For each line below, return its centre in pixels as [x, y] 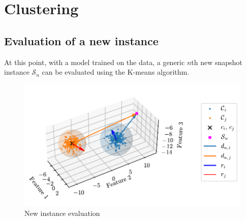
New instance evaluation [62, 213]
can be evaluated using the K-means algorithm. [116, 72]
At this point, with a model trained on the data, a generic [95, 62]
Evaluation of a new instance [81, 40]
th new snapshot [217, 62]
